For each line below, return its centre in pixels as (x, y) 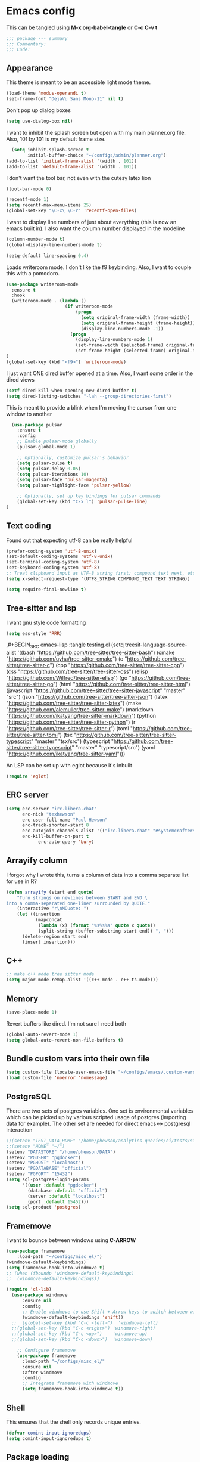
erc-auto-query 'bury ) (66, 842)
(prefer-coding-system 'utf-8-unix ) (51, 551)
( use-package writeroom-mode (42, 284)
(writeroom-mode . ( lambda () (49, 301)
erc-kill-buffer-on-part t (55, 837)
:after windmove (42, 1373)
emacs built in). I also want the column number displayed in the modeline (96, 228)
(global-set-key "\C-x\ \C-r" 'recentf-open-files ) (71, 211)
